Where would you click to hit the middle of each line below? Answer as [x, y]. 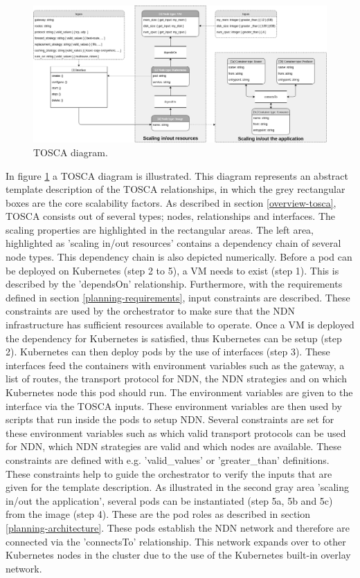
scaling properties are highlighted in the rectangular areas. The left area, [160, 229]
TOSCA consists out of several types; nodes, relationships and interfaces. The [171, 216]
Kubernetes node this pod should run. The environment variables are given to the [179, 392]
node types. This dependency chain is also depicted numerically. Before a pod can [179, 257]
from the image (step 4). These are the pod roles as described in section [158, 514]
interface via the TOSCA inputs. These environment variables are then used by [174, 405]
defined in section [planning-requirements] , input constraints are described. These [178, 297]
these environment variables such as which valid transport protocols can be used [176, 432]
